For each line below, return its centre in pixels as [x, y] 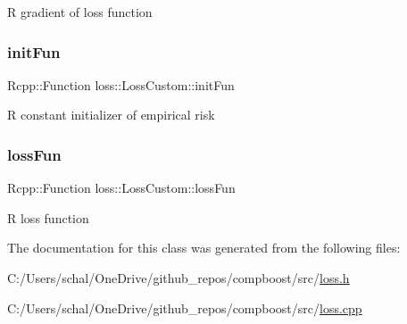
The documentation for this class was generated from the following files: [204, 248]
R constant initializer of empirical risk [111, 115]
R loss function [48, 217]
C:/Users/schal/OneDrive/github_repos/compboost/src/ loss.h [179, 278]
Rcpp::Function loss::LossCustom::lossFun [121, 188]
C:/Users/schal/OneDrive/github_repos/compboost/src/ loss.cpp [185, 307]
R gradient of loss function [80, 12]
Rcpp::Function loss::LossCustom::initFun [121, 84]
